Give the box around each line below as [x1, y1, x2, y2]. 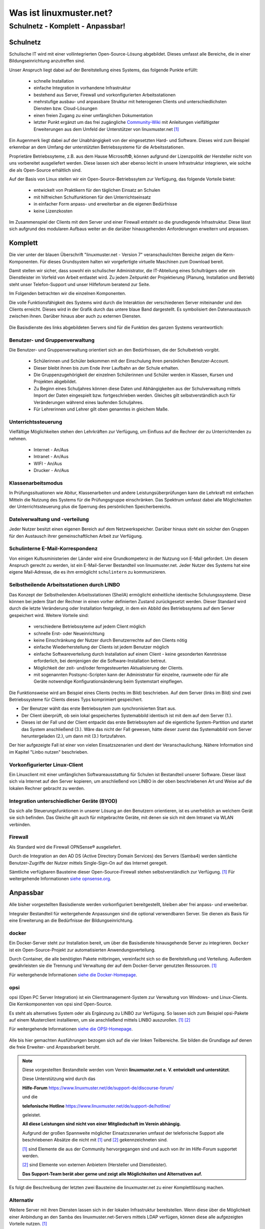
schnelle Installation [33, 78, 74, 84]
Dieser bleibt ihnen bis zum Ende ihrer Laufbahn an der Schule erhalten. [33, 365, 179, 371]
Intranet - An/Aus [33, 454, 69, 460]
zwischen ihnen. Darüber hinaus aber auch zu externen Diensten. [9, 313, 142, 319]
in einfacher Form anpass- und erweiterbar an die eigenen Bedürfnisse [33, 201, 178, 207]
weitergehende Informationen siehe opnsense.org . [9, 876, 111, 882]
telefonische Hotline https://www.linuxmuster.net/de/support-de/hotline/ [22, 1103, 171, 1109]
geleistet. [22, 1112, 41, 1118]
